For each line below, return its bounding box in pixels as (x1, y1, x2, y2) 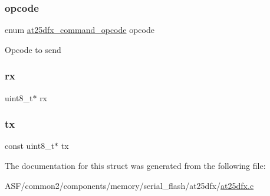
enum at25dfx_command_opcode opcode (5, 24, 154, 36)
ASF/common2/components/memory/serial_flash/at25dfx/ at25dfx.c (5, 179, 254, 191)
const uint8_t (5, 139, 55, 152)
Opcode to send (5, 43, 61, 55)
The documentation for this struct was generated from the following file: (5, 160, 266, 172)
